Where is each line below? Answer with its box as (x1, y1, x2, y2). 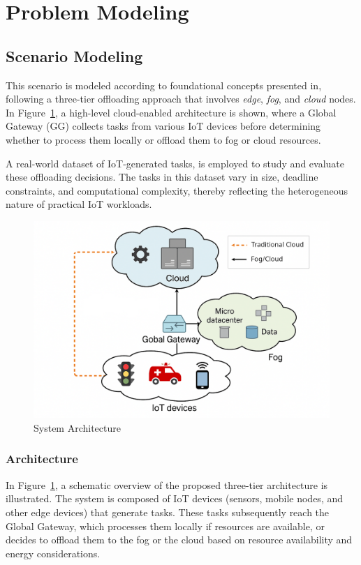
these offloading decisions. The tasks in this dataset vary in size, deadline (6, 169, 318, 184)
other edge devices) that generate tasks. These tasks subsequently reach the (6, 504, 330, 519)
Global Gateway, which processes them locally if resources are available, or (6, 518, 325, 533)
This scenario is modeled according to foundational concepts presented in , (6, 77, 322, 92)
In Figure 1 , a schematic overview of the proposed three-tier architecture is (6, 477, 328, 492)
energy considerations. (6, 545, 101, 560)
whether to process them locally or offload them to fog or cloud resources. (6, 132, 321, 146)
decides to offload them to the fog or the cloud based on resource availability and (6, 532, 353, 547)
